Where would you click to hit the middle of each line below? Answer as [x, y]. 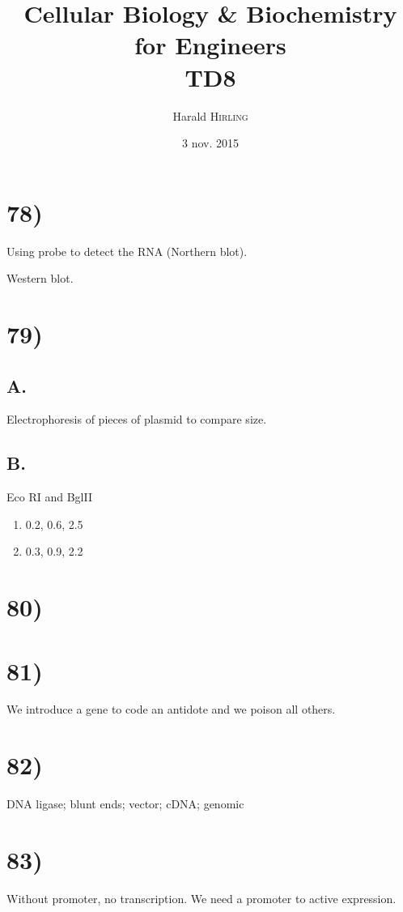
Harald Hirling [210, 115]
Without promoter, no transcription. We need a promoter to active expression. [201, 898]
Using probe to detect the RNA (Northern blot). [127, 251]
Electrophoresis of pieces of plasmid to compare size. [137, 419]
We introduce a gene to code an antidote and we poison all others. [171, 709]
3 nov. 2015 [210, 143]
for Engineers [210, 45]
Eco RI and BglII [49, 497]
